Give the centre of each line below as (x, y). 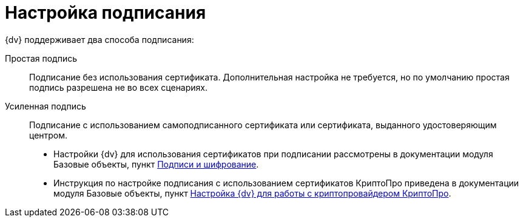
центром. (49, 135)
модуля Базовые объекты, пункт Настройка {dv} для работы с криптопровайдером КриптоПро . (252, 193)
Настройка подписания (106, 13)
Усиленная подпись (46, 106)
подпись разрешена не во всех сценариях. (119, 87)
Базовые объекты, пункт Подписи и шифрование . (156, 164)
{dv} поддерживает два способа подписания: (100, 39)
